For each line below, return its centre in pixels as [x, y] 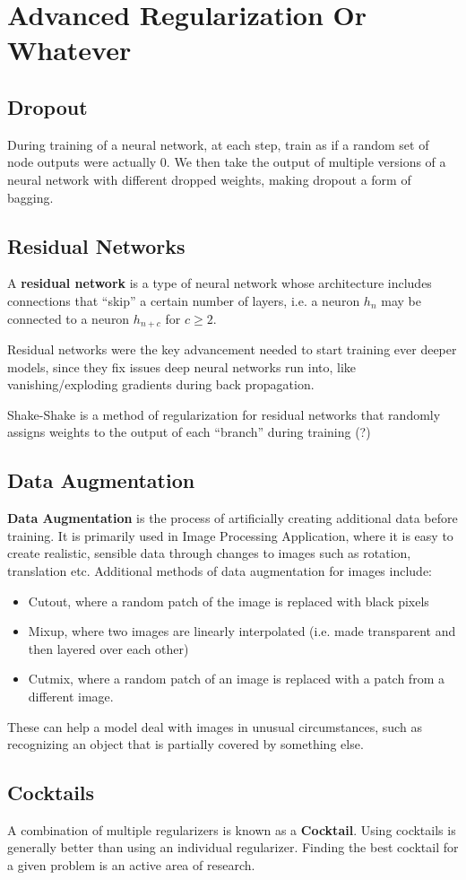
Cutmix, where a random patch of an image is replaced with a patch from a [236, 679]
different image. [71, 696]
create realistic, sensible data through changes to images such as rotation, [209, 553]
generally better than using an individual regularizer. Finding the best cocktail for [233, 847]
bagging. [30, 197]
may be [401, 300]
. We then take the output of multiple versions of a [306, 162]
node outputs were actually [82, 162]
